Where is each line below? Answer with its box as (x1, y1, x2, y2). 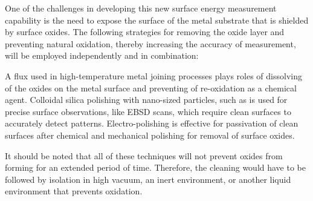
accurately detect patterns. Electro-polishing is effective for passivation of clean (5, 117, 298, 130)
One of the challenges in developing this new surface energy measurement (5, 2, 277, 14)
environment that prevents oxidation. (5, 185, 143, 197)
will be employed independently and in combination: (5, 49, 199, 62)
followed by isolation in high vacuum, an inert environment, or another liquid (5, 173, 291, 185)
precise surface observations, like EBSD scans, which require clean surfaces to (5, 105, 291, 117)
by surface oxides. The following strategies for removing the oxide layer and (5, 25, 285, 38)
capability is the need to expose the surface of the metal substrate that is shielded (5, 13, 309, 26)
